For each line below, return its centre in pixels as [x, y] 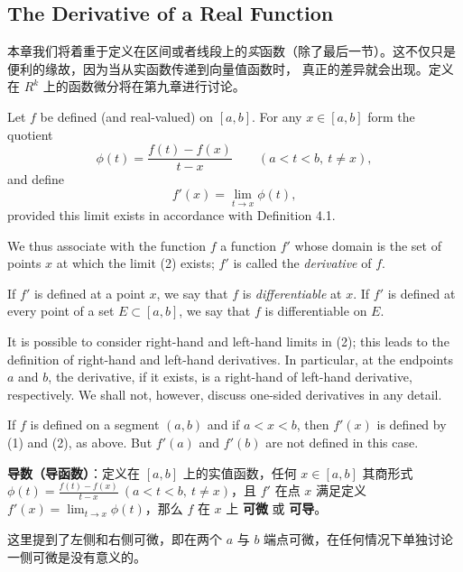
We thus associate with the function [106, 245]
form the [391, 116]
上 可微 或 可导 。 [277, 508]
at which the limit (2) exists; [135, 263]
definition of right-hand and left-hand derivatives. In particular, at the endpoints [230, 359]
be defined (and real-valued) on [127, 116]
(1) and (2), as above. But [80, 442]
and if [223, 424]
